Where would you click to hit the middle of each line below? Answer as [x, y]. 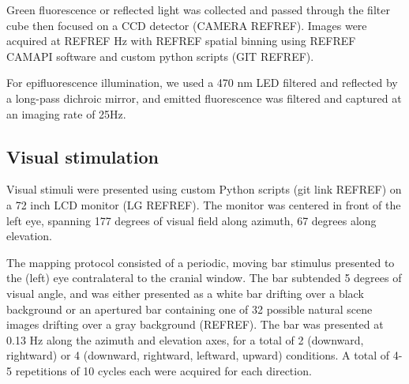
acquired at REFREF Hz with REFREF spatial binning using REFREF [181, 41]
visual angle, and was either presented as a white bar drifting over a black [185, 293]
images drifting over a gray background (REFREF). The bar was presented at [195, 324]
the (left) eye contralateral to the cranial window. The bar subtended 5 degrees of [204, 278]
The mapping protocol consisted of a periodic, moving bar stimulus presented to [201, 262]
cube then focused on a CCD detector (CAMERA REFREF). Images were [187, 25]
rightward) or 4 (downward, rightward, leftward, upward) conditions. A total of [198, 355]
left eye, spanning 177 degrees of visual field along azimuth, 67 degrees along [191, 220]
